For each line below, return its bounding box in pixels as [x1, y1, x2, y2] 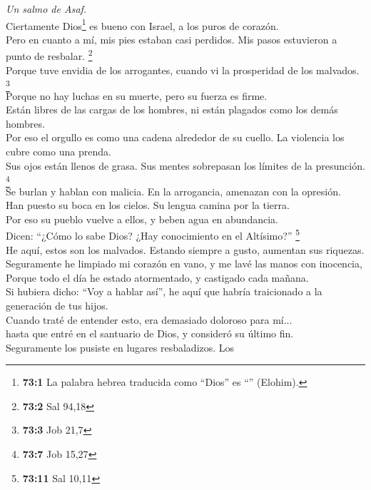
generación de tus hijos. [6, 297, 108, 312]
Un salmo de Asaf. [6, 1, 87, 16]
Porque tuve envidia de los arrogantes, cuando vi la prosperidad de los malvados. [6, 62, 360, 77]
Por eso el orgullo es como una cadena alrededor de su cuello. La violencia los [6, 130, 345, 145]
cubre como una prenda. [6, 143, 111, 158]
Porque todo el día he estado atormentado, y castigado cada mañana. [6, 270, 309, 285]
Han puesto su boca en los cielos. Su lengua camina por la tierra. [6, 198, 290, 213]
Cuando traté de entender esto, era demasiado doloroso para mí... [6, 312, 293, 327]
